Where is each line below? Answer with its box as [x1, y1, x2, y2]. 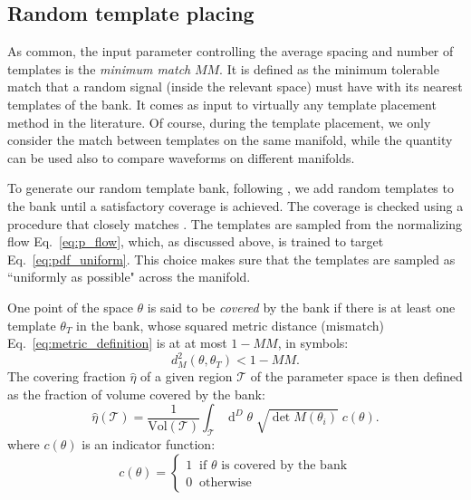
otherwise [199, 476, 252, 489]
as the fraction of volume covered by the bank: [7, 384, 265, 403]
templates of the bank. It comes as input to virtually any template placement [7, 94, 437, 113]
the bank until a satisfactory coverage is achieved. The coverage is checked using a [7, 196, 464, 215]
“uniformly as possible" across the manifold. [7, 267, 251, 286]
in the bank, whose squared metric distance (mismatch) [76, 315, 384, 334]
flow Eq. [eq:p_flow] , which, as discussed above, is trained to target [7, 232, 384, 251]
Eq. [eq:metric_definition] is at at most [7, 333, 227, 352]
